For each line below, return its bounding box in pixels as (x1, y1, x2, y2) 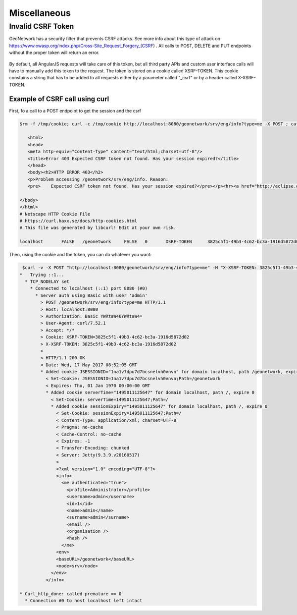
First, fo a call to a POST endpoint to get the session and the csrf (9, 108, 141, 113)
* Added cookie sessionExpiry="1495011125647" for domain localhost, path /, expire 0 (50, 404, 268, 409)
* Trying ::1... (19, 272, 64, 278)
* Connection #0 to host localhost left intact (25, 598, 143, 603)
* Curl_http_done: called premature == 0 (19, 591, 122, 597)
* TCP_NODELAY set (25, 279, 69, 284)
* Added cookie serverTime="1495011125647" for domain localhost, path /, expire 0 (45, 390, 255, 395)
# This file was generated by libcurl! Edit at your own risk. (19, 225, 177, 230)
